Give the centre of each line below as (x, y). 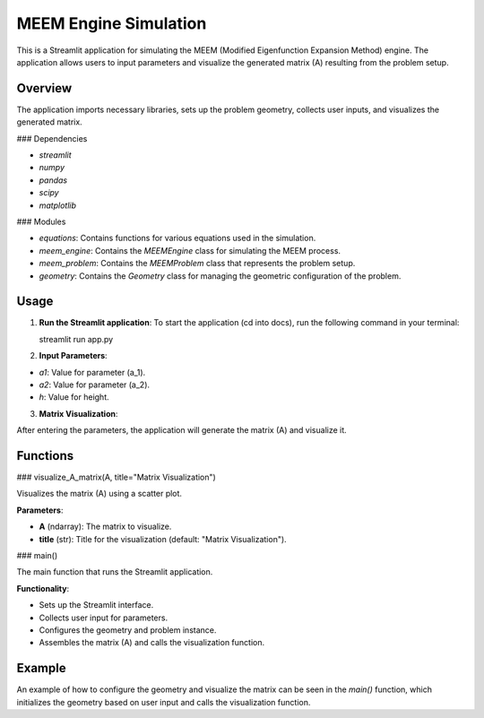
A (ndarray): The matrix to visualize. (105, 527)
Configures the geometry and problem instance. (128, 630)
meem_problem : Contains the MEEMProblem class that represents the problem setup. (197, 264)
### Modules (41, 221)
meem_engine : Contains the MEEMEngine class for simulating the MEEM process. (190, 250)
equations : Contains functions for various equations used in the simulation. (177, 238)
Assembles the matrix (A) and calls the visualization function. (152, 643)
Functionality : (43, 588)
